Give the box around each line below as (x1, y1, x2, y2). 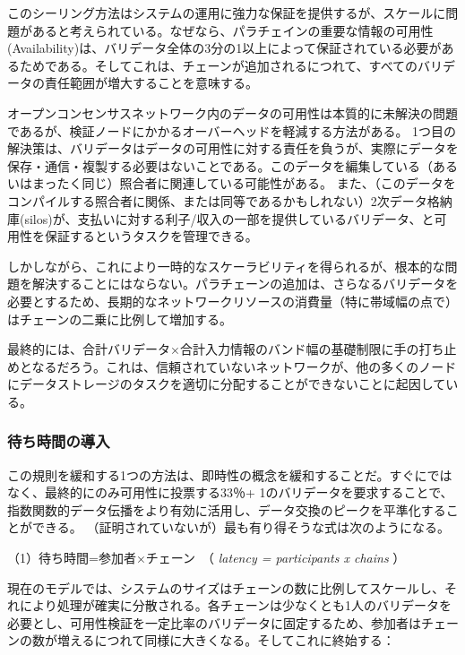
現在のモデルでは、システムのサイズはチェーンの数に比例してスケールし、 (7, 578, 445, 597)
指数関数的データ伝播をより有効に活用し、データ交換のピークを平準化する (7, 500, 446, 519)
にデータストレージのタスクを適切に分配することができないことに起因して (7, 375, 446, 393)
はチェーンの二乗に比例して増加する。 (7, 309, 232, 328)
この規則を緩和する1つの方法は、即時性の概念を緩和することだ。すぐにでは (7, 465, 452, 484)
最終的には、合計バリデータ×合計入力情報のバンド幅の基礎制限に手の (7, 340, 419, 358)
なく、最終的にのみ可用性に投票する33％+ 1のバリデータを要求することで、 (7, 483, 453, 502)
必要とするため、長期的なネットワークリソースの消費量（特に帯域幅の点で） (7, 291, 458, 310)
